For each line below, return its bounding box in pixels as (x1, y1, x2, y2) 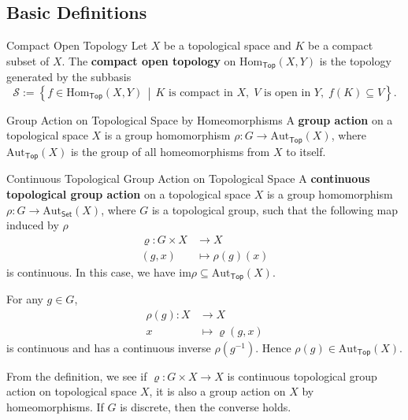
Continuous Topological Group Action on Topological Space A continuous (6, 170, 370, 187)
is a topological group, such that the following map (151, 201, 398, 217)
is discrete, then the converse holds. (120, 399, 291, 415)
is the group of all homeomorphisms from (70, 143, 270, 159)
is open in (264, 87, 311, 98)
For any (6, 291, 43, 307)
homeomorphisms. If (6, 399, 104, 415)
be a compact (308, 37, 373, 54)
